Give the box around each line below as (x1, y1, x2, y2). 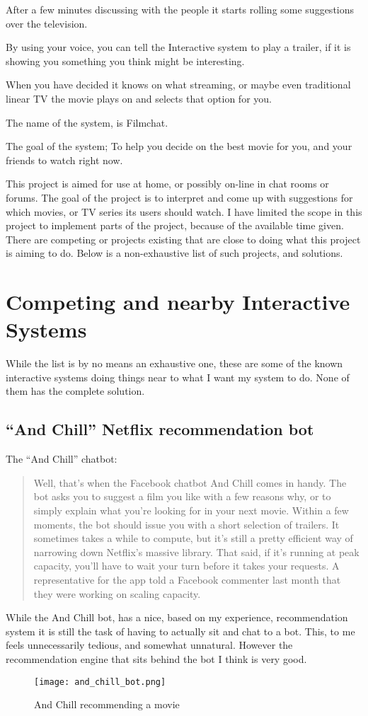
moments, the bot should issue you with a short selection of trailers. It (33, 516, 340, 531)
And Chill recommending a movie (34, 697, 180, 712)
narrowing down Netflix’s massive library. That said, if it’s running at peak (33, 544, 360, 559)
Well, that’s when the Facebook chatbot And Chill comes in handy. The (33, 475, 347, 490)
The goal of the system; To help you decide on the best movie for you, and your (6, 139, 352, 154)
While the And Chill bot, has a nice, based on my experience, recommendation (6, 610, 348, 625)
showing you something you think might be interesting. (6, 53, 245, 68)
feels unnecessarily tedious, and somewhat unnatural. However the (6, 637, 293, 652)
